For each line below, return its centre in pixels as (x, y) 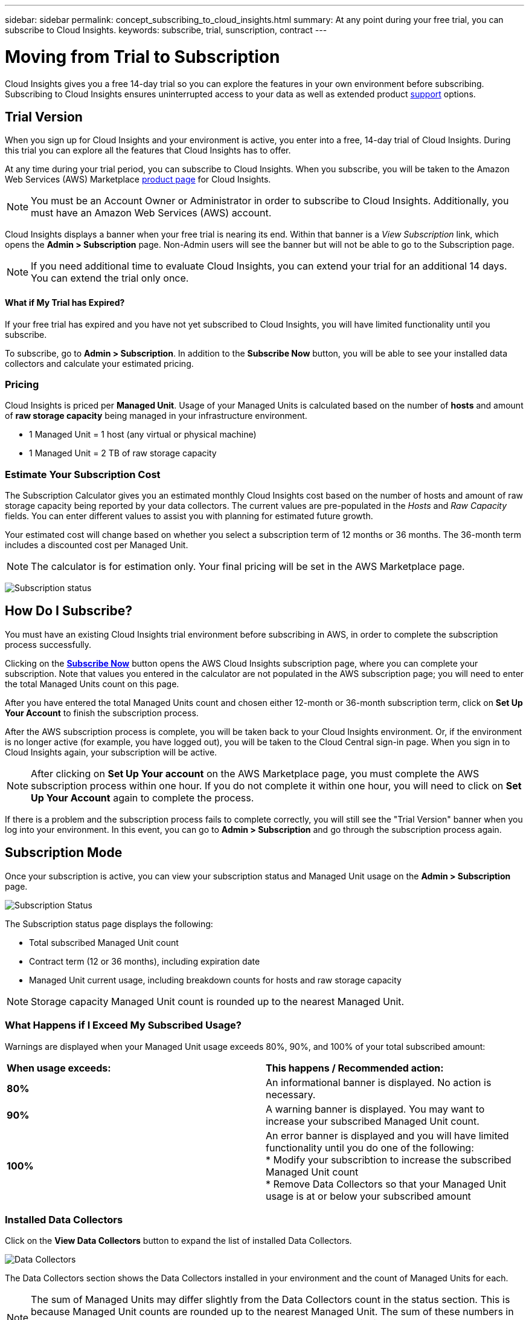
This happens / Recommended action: (355, 1068)
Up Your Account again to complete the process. (143, 797)
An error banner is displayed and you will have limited (387, 1135)
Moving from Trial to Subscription (143, 57)
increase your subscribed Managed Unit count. (373, 1121)
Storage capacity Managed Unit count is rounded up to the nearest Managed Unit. (218, 1001)
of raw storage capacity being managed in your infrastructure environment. (156, 416)
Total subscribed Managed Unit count (104, 942)
